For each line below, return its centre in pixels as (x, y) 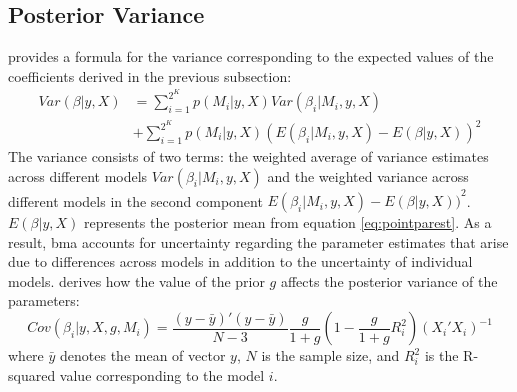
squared (32, 374)
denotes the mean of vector (143, 355)
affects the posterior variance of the (389, 280)
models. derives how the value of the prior (136, 280)
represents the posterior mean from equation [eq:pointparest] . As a (288, 222)
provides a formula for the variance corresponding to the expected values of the (251, 56)
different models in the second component (135, 200)
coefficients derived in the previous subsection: (150, 75)
